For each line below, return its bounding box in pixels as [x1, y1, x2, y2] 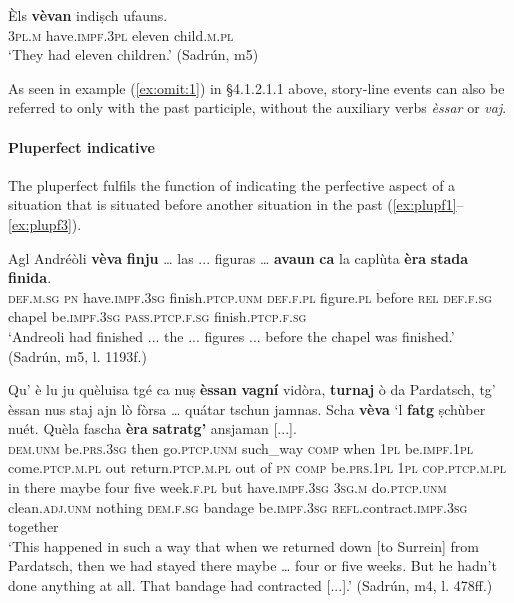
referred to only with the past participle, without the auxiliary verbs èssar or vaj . [8, 97, 507, 118]
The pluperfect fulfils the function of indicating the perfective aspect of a [8, 174, 456, 195]
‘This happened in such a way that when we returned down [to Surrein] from [8, 535, 479, 556]
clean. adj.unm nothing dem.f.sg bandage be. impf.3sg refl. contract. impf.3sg [8, 496, 468, 517]
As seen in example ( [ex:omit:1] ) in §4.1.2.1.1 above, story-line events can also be [8, 77, 505, 98]
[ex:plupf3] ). [8, 213, 82, 234]
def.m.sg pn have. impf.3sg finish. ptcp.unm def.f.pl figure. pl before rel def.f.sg [8, 286, 492, 307]
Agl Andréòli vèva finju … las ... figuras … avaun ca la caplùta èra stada [8, 247, 469, 268]
